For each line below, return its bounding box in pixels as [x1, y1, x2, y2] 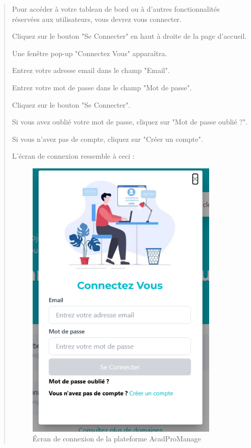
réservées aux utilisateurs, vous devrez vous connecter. [12, 13, 182, 24]
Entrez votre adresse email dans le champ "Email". [12, 65, 170, 76]
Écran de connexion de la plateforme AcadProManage [32, 433, 201, 444]
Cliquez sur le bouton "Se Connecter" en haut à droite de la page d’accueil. [12, 31, 247, 41]
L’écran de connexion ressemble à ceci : [12, 151, 135, 161]
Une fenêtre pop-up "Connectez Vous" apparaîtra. [12, 47, 167, 58]
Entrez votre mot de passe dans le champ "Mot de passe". [12, 82, 192, 92]
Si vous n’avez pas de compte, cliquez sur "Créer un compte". [12, 133, 203, 144]
